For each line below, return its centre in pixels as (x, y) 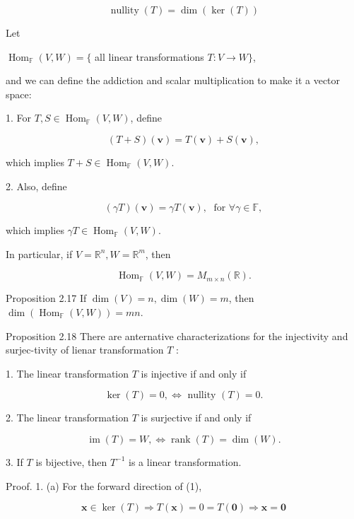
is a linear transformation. (185, 461)
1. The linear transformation (67, 373)
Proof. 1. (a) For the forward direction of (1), (104, 485)
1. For (19, 118)
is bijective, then (71, 461)
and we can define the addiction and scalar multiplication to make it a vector (173, 80)
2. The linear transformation (67, 418)
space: (19, 94)
